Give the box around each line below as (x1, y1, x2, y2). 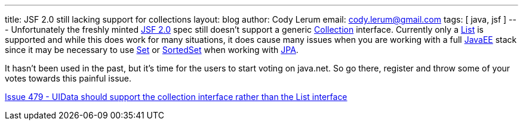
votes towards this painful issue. (5, 73, 132, 83)
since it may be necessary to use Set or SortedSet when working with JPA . (5, 45, 299, 55)
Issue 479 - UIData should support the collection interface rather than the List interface (5, 92, 347, 102)
